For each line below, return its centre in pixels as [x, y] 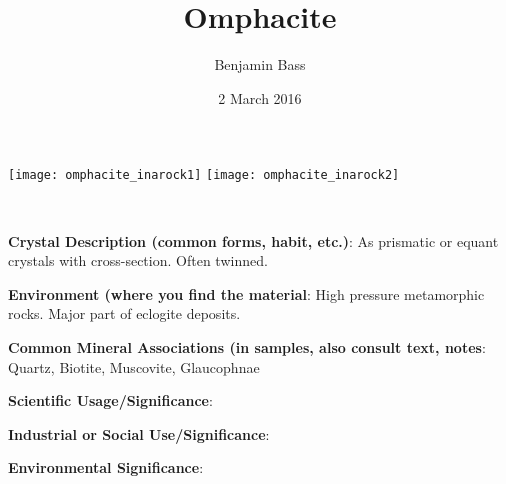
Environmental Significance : [106, 467]
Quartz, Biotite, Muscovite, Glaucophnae [134, 366]
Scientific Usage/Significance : [110, 400]
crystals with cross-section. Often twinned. [138, 260]
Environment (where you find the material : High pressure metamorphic [246, 293]
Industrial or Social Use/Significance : [139, 433]
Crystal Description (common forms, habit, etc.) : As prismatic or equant [253, 240]
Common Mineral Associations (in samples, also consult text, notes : [247, 346]
